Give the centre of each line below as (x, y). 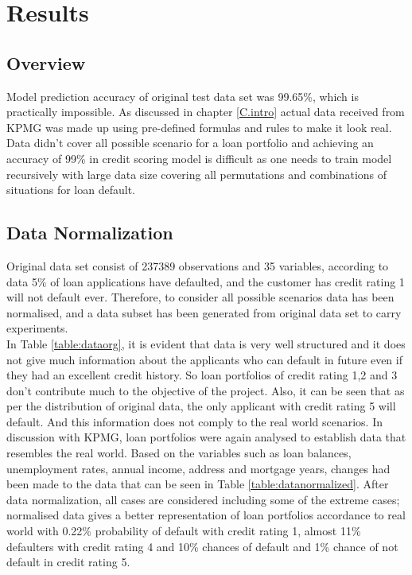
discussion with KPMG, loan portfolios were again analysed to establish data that (206, 437)
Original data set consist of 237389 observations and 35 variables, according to (198, 265)
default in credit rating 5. (68, 562)
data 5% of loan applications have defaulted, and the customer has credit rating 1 (206, 281)
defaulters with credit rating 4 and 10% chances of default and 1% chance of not (202, 546)
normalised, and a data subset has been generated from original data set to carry (204, 312)
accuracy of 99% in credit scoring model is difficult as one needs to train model (199, 158)
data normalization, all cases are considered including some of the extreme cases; (203, 499)
